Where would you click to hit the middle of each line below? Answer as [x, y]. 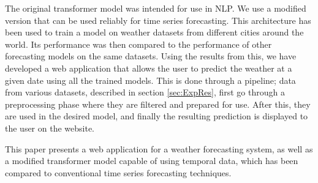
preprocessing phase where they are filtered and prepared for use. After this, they [158, 104]
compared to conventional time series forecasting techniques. [118, 172]
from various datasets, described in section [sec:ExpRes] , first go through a [145, 92]
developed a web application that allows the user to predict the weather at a [149, 68]
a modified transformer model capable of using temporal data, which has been [152, 161]
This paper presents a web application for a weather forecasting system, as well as [159, 148]
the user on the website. [50, 128]
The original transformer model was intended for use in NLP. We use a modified [156, 8]
